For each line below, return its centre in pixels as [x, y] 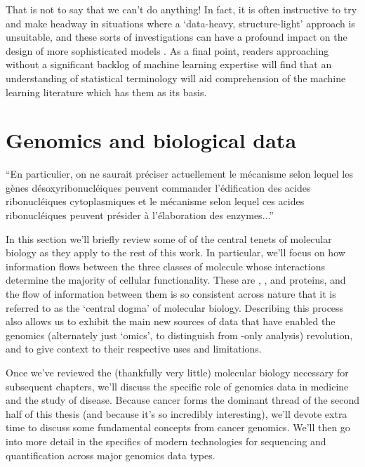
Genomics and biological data [151, 140]
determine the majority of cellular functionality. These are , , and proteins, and [176, 280]
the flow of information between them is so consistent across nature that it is [171, 294]
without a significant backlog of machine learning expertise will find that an [169, 64]
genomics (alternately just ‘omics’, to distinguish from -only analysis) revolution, [179, 335]
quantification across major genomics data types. [111, 455]
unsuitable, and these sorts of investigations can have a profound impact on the [177, 37]
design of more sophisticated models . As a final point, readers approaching [167, 50]
